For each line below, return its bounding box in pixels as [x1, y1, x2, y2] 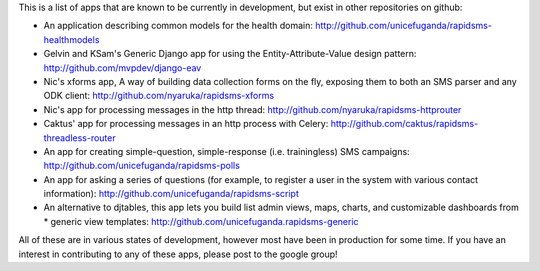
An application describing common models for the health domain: [43, 20, 314, 32]
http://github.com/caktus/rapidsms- [330, 118, 479, 130]
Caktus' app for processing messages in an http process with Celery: [43, 118, 329, 130]
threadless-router [43, 131, 116, 144]
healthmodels [43, 33, 100, 45]
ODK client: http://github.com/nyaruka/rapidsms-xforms [43, 90, 275, 102]
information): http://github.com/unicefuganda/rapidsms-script [43, 188, 299, 200]
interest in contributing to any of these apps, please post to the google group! [18, 248, 339, 260]
